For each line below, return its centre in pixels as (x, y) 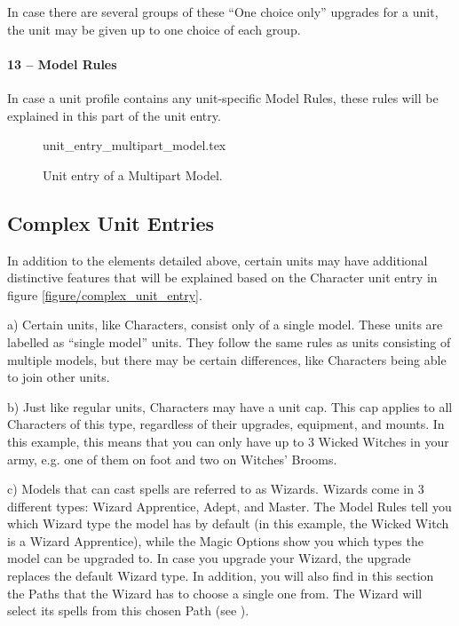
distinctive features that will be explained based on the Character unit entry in (222, 277)
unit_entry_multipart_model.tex (135, 145)
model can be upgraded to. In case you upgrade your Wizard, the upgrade (209, 558)
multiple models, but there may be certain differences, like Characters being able (227, 359)
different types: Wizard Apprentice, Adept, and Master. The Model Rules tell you (229, 506)
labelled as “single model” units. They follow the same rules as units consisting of (229, 341)
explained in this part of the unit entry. (114, 115)
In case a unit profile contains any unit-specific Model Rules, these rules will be (223, 97)
